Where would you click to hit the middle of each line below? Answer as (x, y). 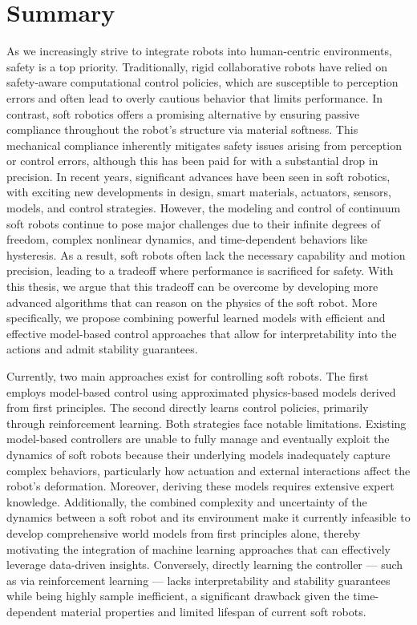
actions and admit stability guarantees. (102, 349)
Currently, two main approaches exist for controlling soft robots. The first (188, 376)
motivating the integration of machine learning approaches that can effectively (198, 548)
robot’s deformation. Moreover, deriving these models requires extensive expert (200, 486)
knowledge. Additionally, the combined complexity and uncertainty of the (187, 501)
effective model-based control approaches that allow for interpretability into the (202, 333)
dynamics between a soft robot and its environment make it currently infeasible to (208, 517)
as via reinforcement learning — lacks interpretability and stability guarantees (198, 580)
